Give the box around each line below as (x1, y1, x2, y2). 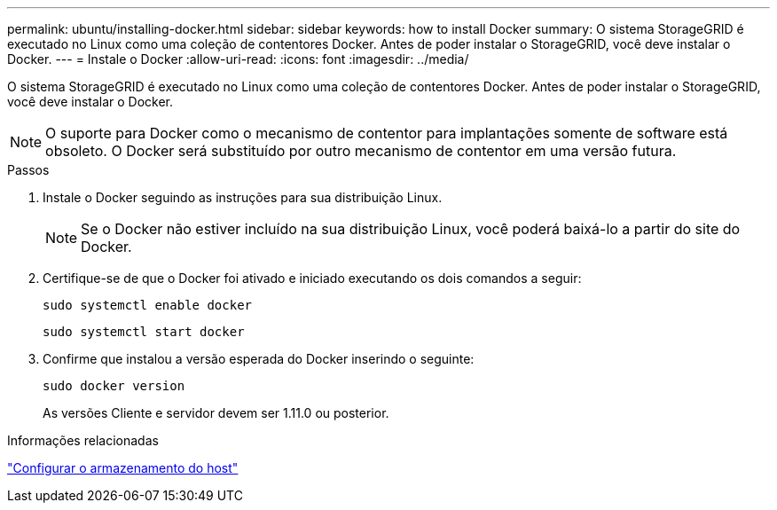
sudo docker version (43, 379, 185, 393)
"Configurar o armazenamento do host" (7, 460, 239, 475)
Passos (7, 162, 50, 177)
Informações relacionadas (7, 433, 159, 448)
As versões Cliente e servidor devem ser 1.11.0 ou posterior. (43, 405, 389, 420)
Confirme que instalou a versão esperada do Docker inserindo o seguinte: (43, 351, 475, 366)
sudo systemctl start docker (43, 325, 245, 339)
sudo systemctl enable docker (43, 298, 253, 312)
